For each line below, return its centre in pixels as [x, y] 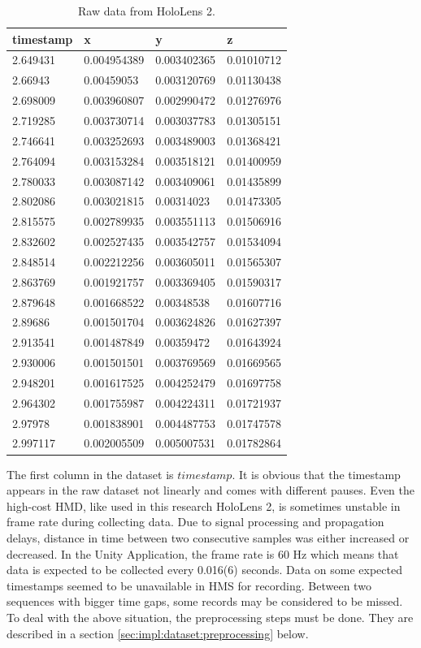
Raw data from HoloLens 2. [147, 11]
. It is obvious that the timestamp [316, 474]
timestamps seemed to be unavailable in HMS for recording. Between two [189, 585]
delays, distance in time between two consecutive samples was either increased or [208, 537]
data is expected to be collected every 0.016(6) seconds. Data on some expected [204, 570]
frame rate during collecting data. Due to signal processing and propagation [195, 522]
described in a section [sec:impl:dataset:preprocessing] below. [158, 633]
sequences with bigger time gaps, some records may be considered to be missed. [205, 601]
